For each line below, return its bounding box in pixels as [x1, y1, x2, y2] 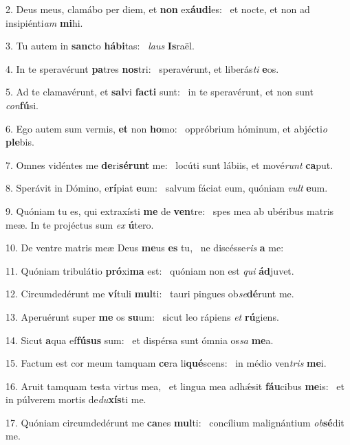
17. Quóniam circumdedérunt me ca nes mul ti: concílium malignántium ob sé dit [6, 415, 344, 429]
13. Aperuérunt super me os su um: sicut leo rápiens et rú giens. [6, 309, 279, 323]
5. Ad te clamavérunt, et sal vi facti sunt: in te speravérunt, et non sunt [6, 84, 314, 99]
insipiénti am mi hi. [6, 15, 83, 30]
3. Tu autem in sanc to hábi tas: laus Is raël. [6, 38, 195, 53]
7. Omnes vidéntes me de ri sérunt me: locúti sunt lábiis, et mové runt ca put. [6, 157, 333, 172]
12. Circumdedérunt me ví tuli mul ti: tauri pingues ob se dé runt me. [6, 286, 294, 301]
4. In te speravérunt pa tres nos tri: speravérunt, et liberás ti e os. [6, 61, 279, 76]
